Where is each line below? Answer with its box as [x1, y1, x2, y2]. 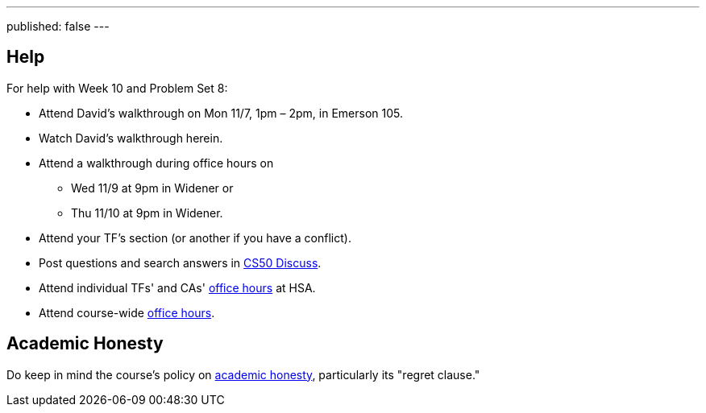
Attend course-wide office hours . [39, 305, 215, 320]
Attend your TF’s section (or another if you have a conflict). [39, 230, 351, 245]
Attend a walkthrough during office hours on [39, 155, 274, 170]
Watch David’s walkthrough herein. [39, 130, 223, 145]
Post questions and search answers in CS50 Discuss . [39, 255, 322, 270]
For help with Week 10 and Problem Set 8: [6, 81, 228, 95]
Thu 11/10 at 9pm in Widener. [71, 205, 223, 220]
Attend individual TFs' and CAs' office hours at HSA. [39, 280, 316, 295]
